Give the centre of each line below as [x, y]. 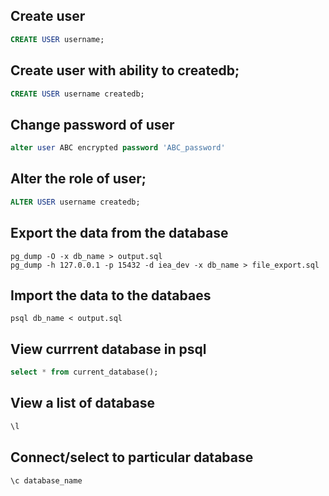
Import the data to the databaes [111, 295]
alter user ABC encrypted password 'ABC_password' [118, 148]
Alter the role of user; [78, 179]
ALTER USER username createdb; [75, 202]
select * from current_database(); [84, 372]
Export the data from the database [119, 233]
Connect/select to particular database [132, 457]
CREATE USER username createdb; [77, 94]
